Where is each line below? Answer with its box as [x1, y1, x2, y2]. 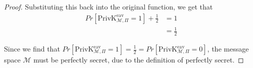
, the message [207, 43, 249, 53]
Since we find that [4, 43, 60, 53]
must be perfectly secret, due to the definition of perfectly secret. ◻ [33, 54, 244, 64]
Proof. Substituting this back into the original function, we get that [4, 1, 213, 11]
